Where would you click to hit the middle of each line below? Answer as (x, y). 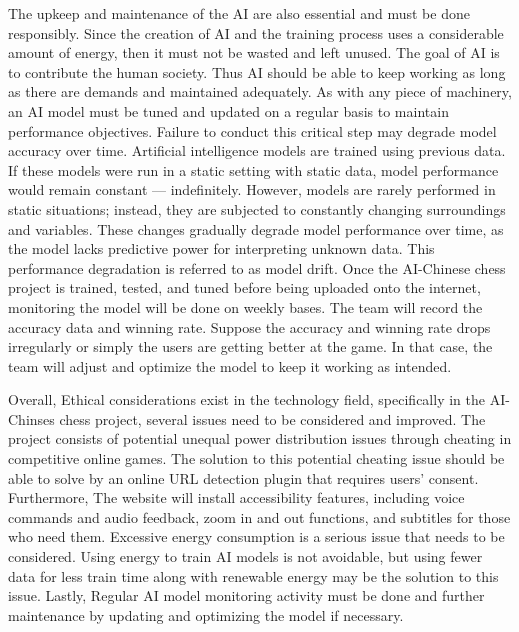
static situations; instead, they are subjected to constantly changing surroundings (257, 208)
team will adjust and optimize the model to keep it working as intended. (230, 365)
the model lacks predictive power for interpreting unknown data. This (221, 248)
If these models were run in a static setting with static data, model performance (253, 169)
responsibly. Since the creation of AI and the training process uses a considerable (256, 32)
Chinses (31, 418)
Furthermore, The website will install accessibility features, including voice (236, 497)
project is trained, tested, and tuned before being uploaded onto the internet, (244, 287)
